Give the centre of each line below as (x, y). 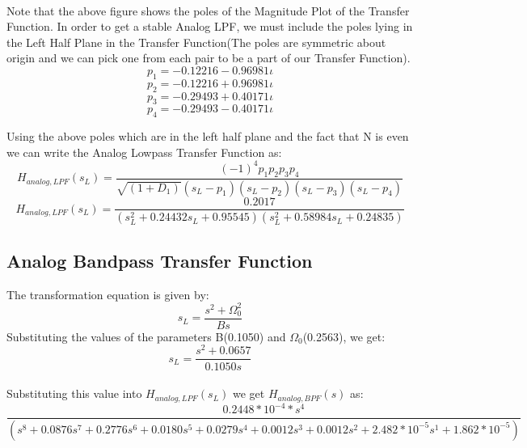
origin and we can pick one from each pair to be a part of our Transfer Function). (209, 58)
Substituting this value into (74, 393)
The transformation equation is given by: (108, 294)
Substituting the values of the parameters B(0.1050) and (146, 336)
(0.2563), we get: (344, 336)
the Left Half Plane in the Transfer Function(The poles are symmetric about (196, 42)
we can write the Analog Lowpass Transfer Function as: (144, 152)
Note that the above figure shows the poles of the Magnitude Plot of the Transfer (208, 10)
